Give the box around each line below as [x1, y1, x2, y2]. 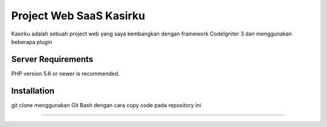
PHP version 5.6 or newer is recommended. [11, 70, 120, 77]
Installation [11, 85, 54, 96]
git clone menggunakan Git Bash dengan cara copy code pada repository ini [11, 101, 202, 108]
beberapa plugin [11, 38, 53, 45]
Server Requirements [11, 54, 94, 64]
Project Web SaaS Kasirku [11, 9, 145, 22]
